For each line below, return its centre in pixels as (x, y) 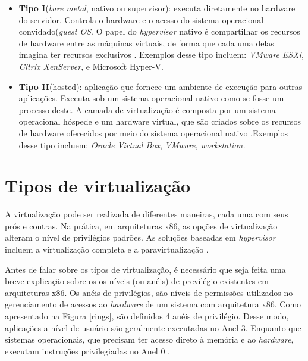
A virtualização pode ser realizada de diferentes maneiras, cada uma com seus (147, 214)
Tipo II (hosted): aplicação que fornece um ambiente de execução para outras (161, 86)
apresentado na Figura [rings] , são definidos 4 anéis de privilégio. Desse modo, (147, 316)
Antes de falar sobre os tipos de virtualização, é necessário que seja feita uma (145, 269)
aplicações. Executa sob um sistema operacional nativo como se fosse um (151, 98)
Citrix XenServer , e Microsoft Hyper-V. (91, 66)
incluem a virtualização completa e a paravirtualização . (107, 249)
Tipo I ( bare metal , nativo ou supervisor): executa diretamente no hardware (157, 8)
